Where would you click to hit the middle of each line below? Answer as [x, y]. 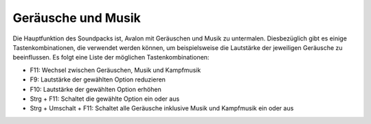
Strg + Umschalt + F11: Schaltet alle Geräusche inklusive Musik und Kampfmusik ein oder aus [162, 108]
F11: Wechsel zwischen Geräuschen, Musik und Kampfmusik [115, 70]
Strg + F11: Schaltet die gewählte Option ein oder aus [105, 99]
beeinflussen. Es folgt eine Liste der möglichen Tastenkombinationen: [111, 58]
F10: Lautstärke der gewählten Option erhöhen [95, 89]
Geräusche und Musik [77, 18]
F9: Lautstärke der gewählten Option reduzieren [98, 79]
